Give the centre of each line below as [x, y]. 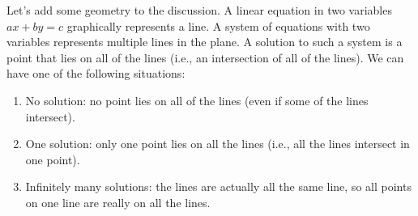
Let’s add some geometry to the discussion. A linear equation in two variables [199, 10]
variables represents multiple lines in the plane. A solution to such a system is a [205, 42]
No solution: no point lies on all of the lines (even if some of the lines [197, 100]
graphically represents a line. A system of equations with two [218, 25]
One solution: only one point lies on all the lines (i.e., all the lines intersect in [218, 144]
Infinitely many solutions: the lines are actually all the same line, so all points [218, 186]
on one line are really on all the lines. [118, 202]
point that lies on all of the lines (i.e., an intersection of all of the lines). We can [205, 57]
